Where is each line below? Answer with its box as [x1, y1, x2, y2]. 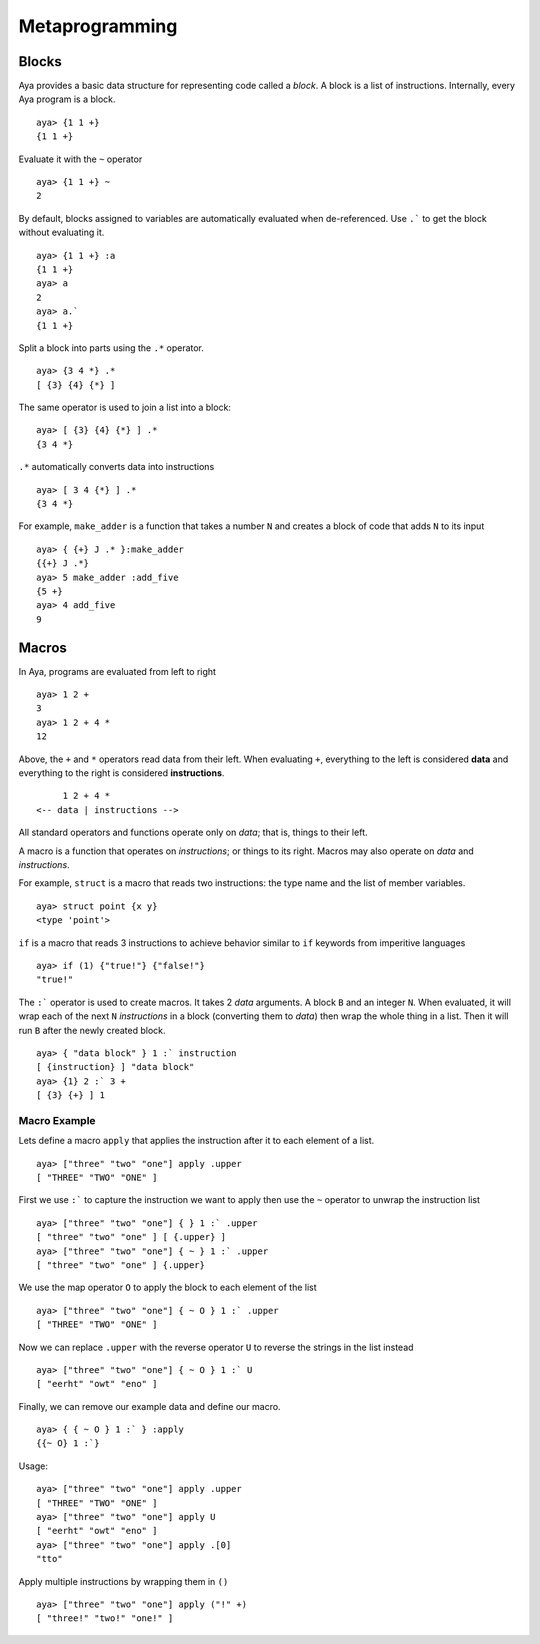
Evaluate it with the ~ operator [18, 153, 143, 165]
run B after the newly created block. [18, 1024, 166, 1036]
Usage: [18, 1460, 49, 1472]
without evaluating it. [18, 226, 105, 239]
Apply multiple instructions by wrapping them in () [18, 1575, 229, 1587]
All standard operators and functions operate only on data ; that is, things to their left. [18, 826, 368, 839]
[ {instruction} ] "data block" [36, 1061, 195, 1073]
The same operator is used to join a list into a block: [18, 401, 232, 414]
